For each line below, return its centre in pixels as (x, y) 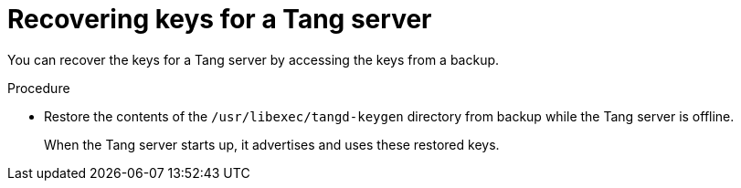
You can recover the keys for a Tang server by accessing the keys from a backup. (254, 59)
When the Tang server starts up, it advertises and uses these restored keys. (272, 144)
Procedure (39, 88)
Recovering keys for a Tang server (220, 19)
